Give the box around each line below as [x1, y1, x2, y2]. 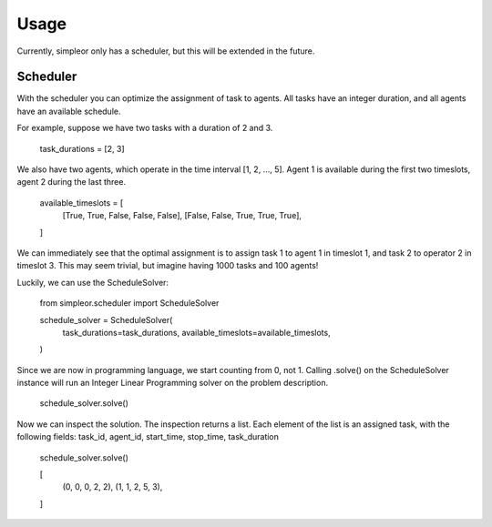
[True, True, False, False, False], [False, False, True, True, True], [62, 210, 302, 221]
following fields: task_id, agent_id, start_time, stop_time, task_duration [16, 431, 280, 442]
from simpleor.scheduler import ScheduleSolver [39, 298, 220, 309]
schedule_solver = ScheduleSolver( [39, 314, 173, 325]
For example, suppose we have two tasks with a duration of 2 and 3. [16, 123, 273, 134]
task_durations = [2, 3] [39, 143, 125, 154]
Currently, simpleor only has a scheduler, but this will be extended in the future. [16, 46, 315, 56]
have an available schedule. [16, 106, 121, 117]
